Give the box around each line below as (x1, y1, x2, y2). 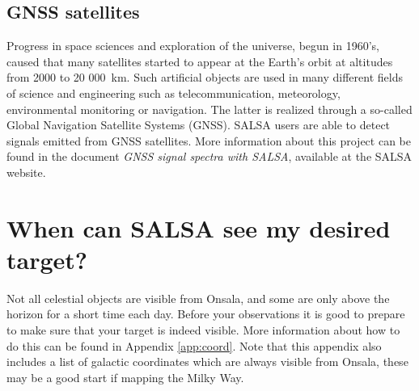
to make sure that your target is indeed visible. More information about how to (6, 322, 400, 338)
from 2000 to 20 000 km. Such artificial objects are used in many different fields (6, 69, 403, 86)
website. (6, 163, 46, 180)
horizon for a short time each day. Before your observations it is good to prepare (6, 305, 405, 322)
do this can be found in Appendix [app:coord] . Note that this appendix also (6, 337, 382, 354)
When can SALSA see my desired (6, 211, 391, 244)
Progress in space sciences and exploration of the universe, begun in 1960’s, (6, 37, 379, 54)
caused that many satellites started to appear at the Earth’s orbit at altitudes (6, 53, 393, 69)
